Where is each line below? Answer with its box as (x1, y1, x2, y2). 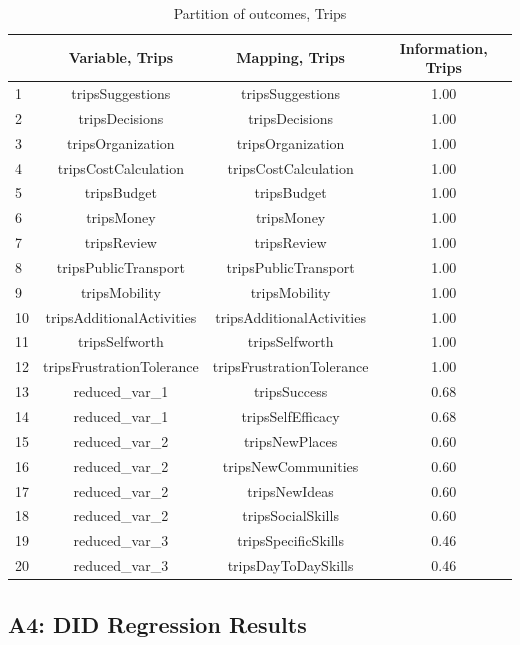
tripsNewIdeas (247, 480, 334, 501)
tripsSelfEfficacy (241, 406, 340, 426)
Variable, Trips (68, 47, 174, 68)
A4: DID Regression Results (8, 608, 307, 639)
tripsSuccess (253, 381, 328, 402)
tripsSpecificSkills (237, 530, 344, 551)
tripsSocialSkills (242, 505, 339, 526)
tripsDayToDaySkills (227, 555, 354, 576)
